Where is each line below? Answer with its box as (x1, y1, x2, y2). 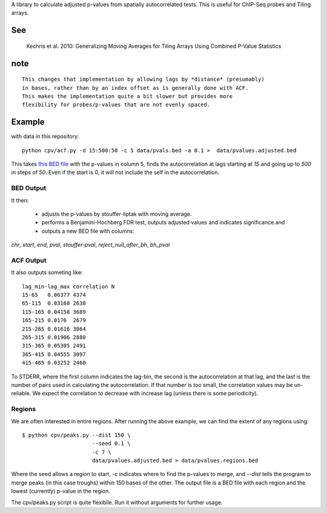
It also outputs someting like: (11, 269, 83, 276)
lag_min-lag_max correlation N (22, 283, 115, 290)
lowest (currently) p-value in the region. (11, 488, 110, 495)
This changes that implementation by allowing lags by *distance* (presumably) (22, 76, 265, 83)
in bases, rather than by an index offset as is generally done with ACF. (22, 84, 249, 91)
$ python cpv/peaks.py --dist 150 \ (22, 431, 131, 438)
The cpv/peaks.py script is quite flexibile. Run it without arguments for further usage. (11, 498, 223, 506)
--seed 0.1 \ (91, 440, 131, 447)
